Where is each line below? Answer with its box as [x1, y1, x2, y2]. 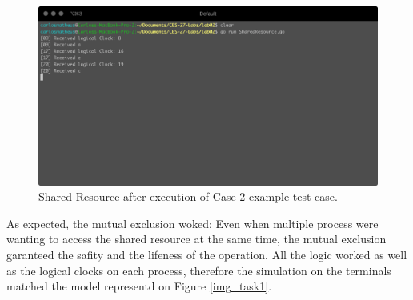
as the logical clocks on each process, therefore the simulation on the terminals [6, 262, 391, 278]
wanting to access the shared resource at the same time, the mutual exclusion [6, 230, 387, 247]
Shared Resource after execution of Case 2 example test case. [38, 188, 338, 205]
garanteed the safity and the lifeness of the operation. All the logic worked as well [6, 246, 407, 262]
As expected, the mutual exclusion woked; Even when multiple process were [6, 214, 379, 231]
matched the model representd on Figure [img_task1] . [6, 278, 272, 294]
